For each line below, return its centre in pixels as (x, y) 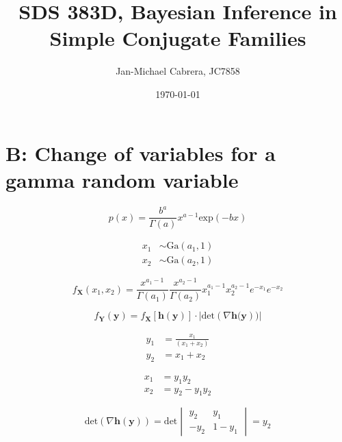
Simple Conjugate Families (178, 38)
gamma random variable (122, 179)
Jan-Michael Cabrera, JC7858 (178, 71)
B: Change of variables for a (141, 152)
